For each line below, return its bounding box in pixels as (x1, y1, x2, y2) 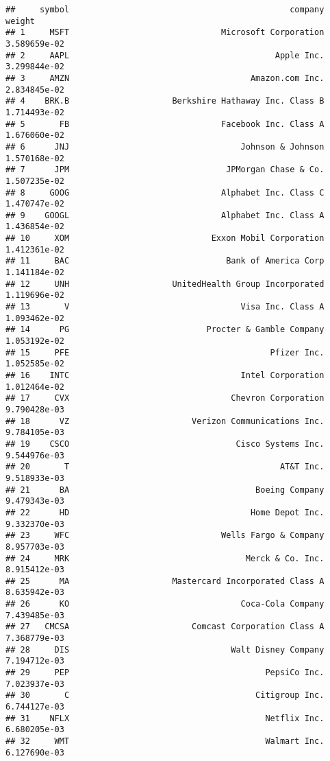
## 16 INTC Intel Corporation (5, 371, 325, 380)
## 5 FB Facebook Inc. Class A (5, 119, 325, 129)
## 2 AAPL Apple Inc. (5, 50, 325, 60)
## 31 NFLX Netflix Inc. (5, 713, 325, 723)
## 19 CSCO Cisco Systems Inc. (5, 438, 325, 449)
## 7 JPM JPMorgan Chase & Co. (5, 165, 325, 175)
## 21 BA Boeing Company (5, 484, 325, 495)
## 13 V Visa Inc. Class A (5, 302, 325, 312)
